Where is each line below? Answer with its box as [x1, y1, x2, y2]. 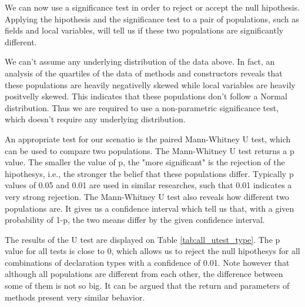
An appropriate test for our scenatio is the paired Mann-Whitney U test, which [5, 132, 291, 145]
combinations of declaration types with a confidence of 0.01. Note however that [5, 256, 290, 268]
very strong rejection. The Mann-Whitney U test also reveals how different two [5, 190, 289, 202]
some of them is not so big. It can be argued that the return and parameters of [5, 279, 290, 292]
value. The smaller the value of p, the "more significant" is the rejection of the [5, 156, 285, 168]
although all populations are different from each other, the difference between [5, 268, 283, 280]
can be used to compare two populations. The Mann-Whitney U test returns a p [5, 144, 294, 156]
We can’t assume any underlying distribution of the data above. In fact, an [5, 55, 275, 68]
